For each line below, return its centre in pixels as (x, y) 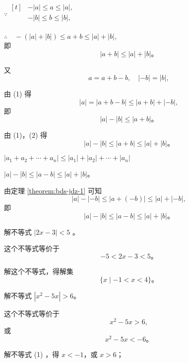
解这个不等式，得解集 (39, 271)
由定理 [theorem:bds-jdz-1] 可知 (53, 190)
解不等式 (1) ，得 (32, 354)
